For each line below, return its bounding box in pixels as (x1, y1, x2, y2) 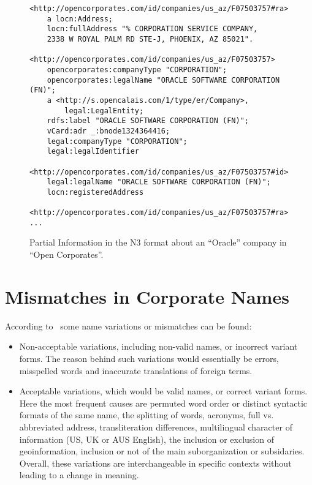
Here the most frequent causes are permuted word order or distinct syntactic (19, 396, 308, 409)
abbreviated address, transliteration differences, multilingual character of (19, 420, 292, 433)
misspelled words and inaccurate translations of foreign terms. (19, 364, 253, 377)
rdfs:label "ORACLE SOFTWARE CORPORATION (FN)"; (47, 116, 249, 126)
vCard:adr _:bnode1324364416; (47, 126, 170, 135)
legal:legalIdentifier (47, 147, 139, 156)
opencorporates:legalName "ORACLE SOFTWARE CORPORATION (47, 75, 280, 85)
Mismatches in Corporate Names (5, 284, 289, 309)
